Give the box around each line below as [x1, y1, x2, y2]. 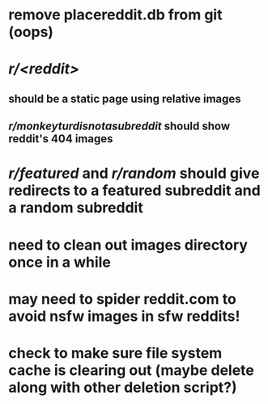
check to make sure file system [8, 343, 223, 362]
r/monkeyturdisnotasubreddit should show [8, 120, 231, 133]
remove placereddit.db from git [8, 6, 223, 24]
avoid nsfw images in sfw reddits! [8, 307, 240, 325]
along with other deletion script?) [8, 378, 237, 397]
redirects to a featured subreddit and [8, 182, 261, 200]
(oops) [8, 23, 54, 41]
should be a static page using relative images [8, 91, 241, 106]
